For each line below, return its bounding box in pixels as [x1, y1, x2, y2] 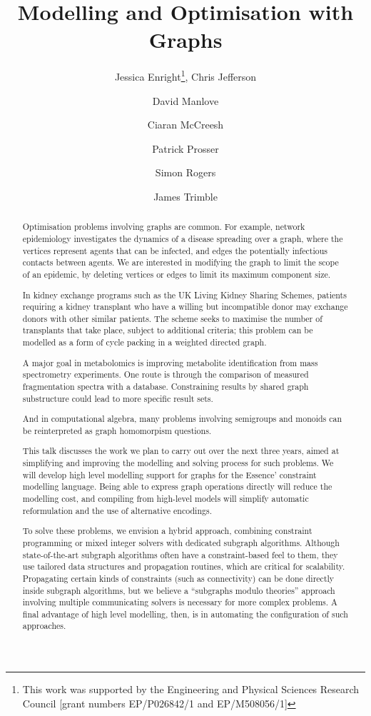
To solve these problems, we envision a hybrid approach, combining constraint [22, 525, 312, 537]
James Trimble [153, 188, 218, 203]
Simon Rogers [155, 165, 216, 180]
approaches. [22, 620, 66, 632]
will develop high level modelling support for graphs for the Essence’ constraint [22, 468, 317, 480]
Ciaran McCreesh [147, 117, 224, 132]
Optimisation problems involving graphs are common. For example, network [22, 221, 305, 233]
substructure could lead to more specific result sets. [22, 392, 213, 404]
